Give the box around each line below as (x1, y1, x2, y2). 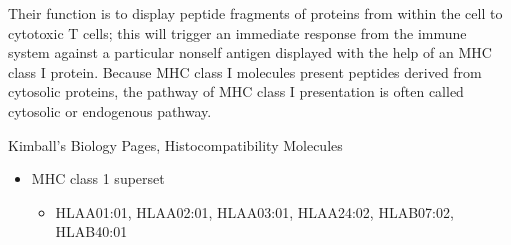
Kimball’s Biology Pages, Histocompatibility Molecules (8, 134, 343, 155)
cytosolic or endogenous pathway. (8, 100, 212, 121)
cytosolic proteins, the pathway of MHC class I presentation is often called (8, 81, 464, 102)
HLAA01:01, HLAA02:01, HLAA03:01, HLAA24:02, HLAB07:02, (55, 201, 454, 222)
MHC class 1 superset (31, 168, 165, 189)
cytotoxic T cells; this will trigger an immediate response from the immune (8, 22, 467, 43)
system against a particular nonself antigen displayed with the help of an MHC (8, 42, 492, 63)
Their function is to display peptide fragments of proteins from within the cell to (8, 3, 503, 23)
